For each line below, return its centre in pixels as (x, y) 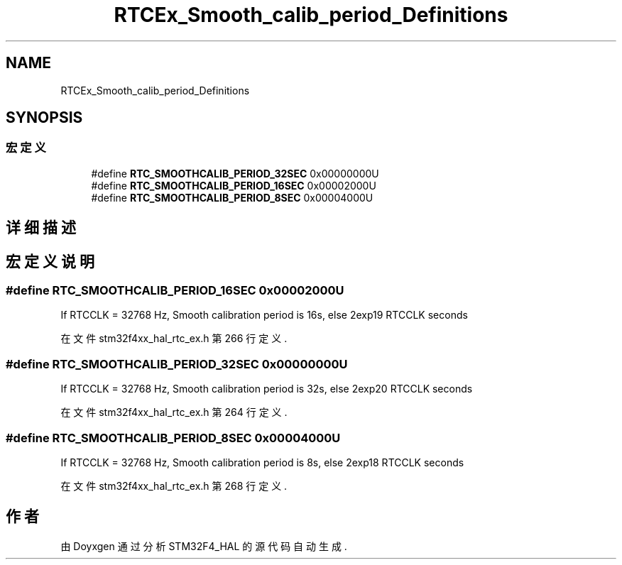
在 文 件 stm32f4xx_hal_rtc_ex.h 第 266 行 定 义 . (174, 339)
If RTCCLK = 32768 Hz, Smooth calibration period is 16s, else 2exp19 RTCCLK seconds (264, 315)
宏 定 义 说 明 (50, 261)
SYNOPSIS (44, 118)
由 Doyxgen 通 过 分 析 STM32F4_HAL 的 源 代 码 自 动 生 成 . (204, 546)
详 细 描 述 (41, 228)
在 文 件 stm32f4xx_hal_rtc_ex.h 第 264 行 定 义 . (174, 412)
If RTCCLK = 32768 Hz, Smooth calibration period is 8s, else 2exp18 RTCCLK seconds (262, 462)
